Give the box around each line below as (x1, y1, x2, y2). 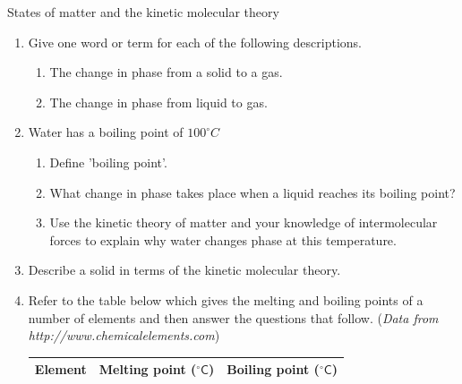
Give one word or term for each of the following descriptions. (28, 32, 363, 51)
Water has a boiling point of (28, 123, 184, 141)
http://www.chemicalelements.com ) (28, 326, 220, 345)
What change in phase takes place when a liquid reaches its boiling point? (49, 183, 456, 201)
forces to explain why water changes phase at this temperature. (49, 230, 397, 249)
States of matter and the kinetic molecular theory (7, 3, 279, 21)
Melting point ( (98, 360, 197, 379)
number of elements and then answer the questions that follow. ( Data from (28, 308, 439, 327)
